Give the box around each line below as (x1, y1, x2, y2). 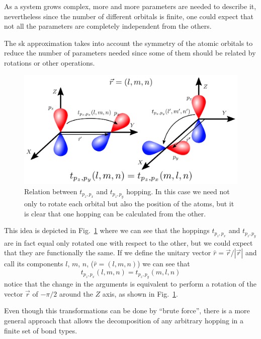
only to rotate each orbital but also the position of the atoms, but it (24, 198, 234, 209)
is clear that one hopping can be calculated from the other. (24, 208, 206, 218)
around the (59, 288, 93, 299)
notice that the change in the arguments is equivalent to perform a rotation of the (4, 278, 256, 289)
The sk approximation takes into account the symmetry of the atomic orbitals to (4, 37, 253, 48)
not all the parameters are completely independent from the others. (4, 21, 212, 31)
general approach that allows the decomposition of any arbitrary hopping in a (4, 315, 244, 326)
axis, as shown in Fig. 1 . (102, 288, 178, 299)
